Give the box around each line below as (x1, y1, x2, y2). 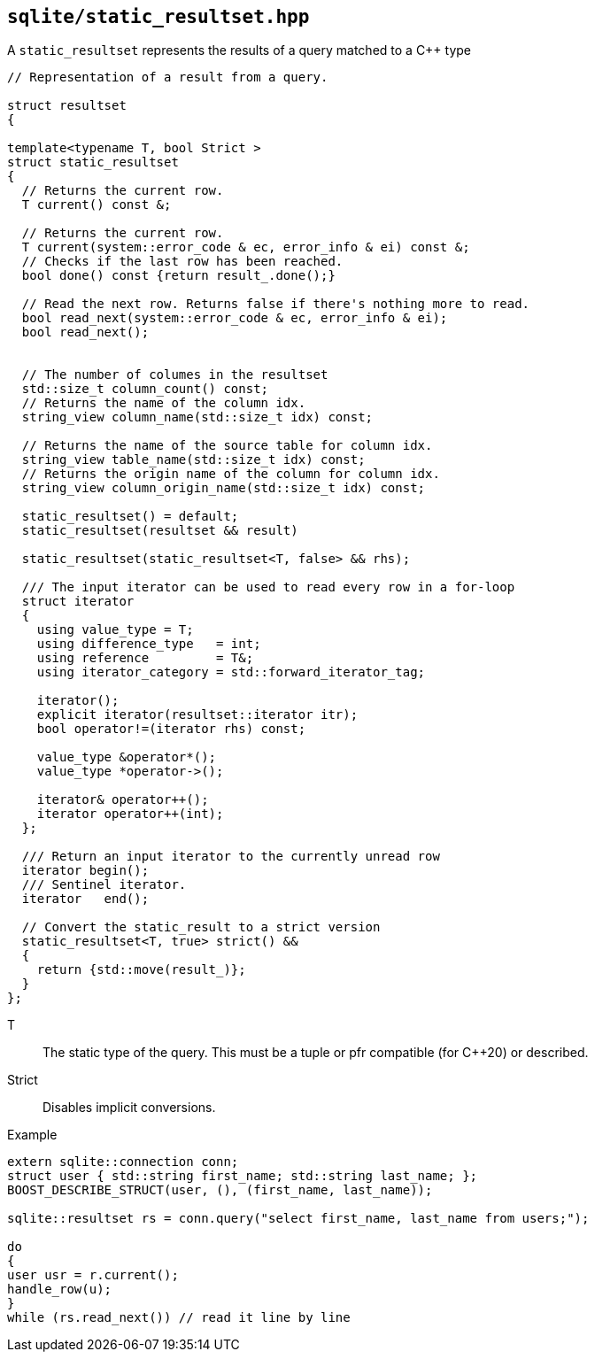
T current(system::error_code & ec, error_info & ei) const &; (21, 240, 470, 255)
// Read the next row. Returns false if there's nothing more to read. (21, 297, 530, 312)
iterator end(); (21, 892, 150, 907)
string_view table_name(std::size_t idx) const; (21, 452, 366, 467)
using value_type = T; (36, 622, 194, 637)
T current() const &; (21, 197, 172, 212)
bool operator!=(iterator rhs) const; (36, 722, 306, 737)
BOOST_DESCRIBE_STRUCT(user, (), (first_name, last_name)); (7, 1183, 433, 1198)
